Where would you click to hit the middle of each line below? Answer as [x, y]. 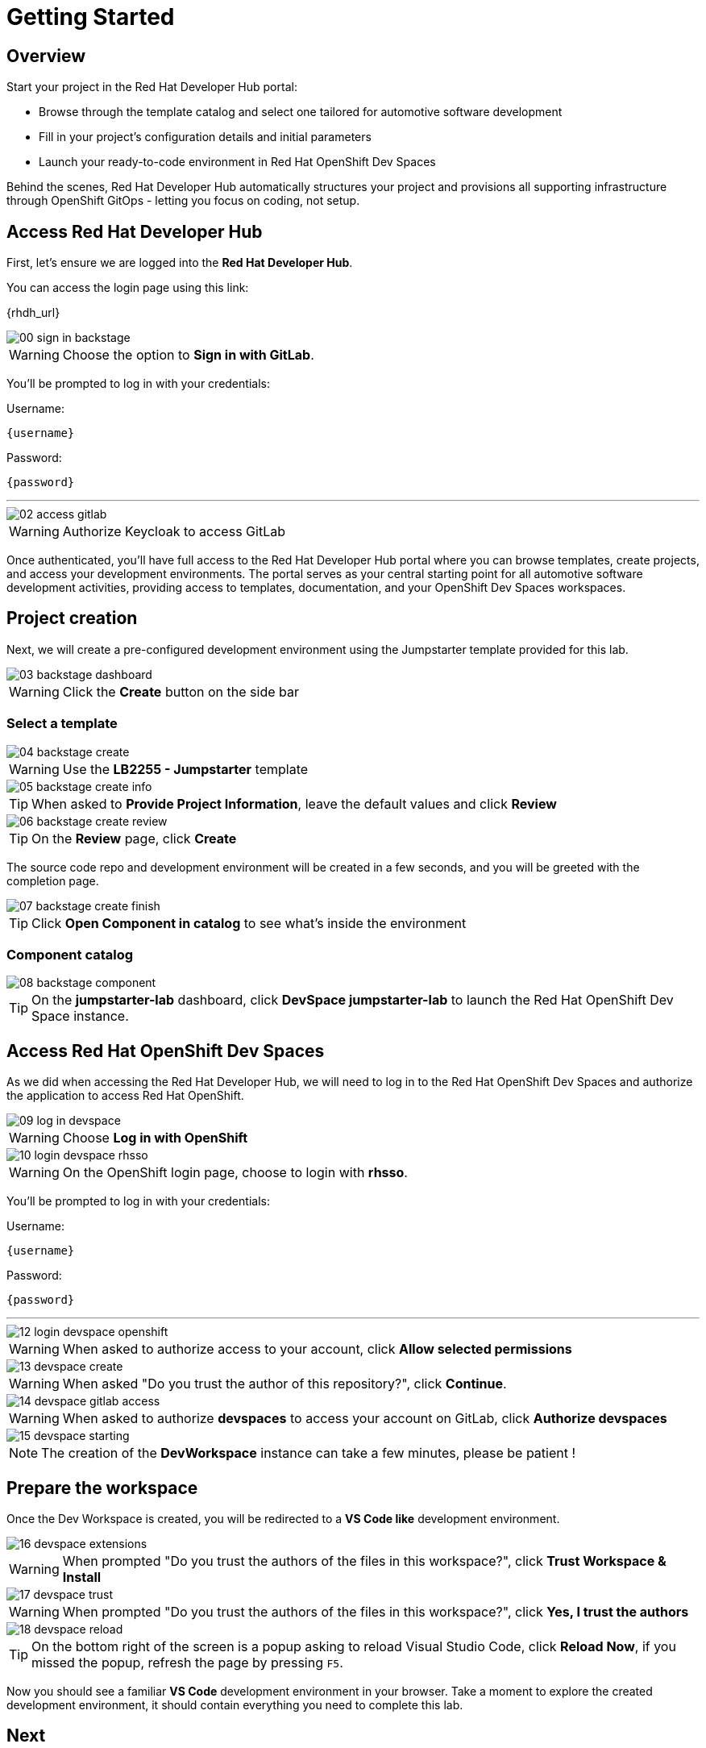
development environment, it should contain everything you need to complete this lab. [235, 1705]
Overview [46, 56]
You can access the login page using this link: [128, 288]
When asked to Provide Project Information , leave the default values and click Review [294, 803]
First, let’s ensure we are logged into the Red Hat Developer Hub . [180, 263]
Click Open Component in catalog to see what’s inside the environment [249, 923]
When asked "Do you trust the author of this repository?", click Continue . [284, 1384]
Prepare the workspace [102, 1488]
